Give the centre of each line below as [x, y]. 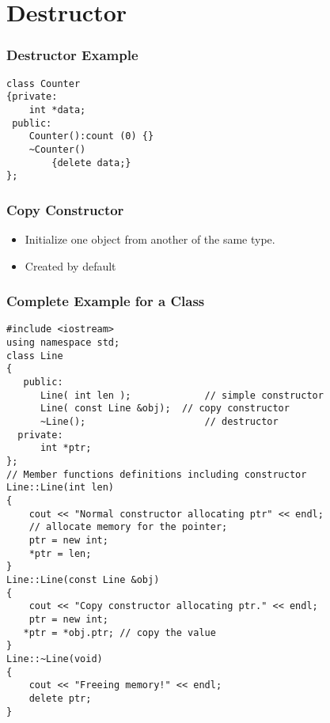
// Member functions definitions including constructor [157, 474]
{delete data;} [91, 163]
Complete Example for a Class [106, 301]
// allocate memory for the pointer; [128, 527]
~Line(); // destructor [159, 422]
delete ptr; [60, 698]
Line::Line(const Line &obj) [83, 579]
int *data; [57, 110]
